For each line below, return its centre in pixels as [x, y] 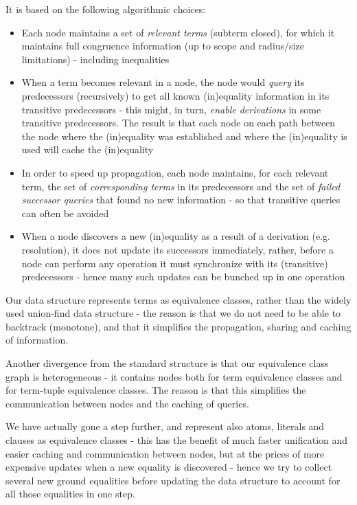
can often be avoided [65, 213]
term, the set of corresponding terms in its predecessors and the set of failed [181, 186]
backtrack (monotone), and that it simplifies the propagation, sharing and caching [178, 326]
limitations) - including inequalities [95, 59]
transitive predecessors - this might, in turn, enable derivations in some [171, 109]
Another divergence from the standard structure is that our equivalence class [167, 363]
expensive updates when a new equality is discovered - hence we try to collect [169, 467]
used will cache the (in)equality [88, 149]
